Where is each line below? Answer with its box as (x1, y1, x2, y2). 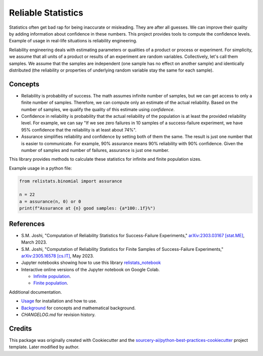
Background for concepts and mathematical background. (21, 305, 136, 311)
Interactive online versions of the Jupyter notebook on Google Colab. (21, 266, 160, 272)
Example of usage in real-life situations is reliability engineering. (9, 38, 137, 44)
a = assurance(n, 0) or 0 (19, 199, 81, 204)
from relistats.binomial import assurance (19, 178, 122, 184)
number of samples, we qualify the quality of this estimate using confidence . (21, 106, 175, 112)
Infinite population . (33, 273, 71, 280)
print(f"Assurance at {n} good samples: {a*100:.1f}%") (19, 206, 156, 211)
